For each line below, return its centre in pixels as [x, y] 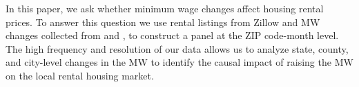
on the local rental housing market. [80, 75]
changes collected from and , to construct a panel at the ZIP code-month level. [172, 35]
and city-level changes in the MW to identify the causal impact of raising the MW [179, 62]
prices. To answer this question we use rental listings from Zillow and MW [163, 22]
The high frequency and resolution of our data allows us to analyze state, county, [177, 48]
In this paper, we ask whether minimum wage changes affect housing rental [165, 8]
